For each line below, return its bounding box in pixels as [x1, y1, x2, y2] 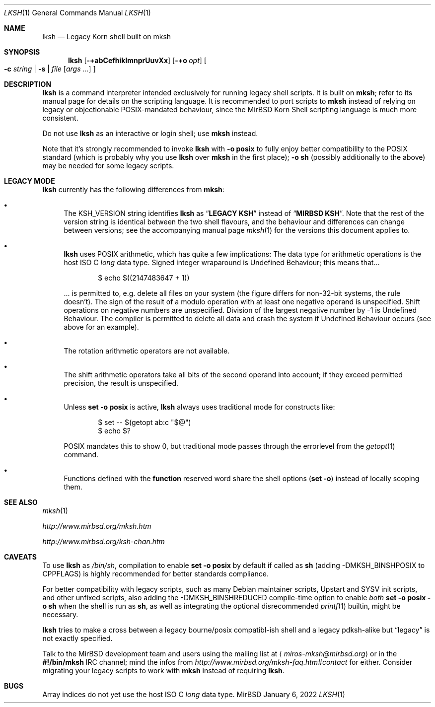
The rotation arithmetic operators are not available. [64, 347, 230, 355]
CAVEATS [4, 553, 37, 561]
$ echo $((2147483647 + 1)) [98, 274, 190, 282]
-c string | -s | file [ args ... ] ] [4, 65, 96, 73]
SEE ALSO [4, 498, 38, 506]
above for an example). [64, 323, 139, 331]
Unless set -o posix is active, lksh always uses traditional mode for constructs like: [64, 403, 335, 411]
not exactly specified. [42, 634, 113, 642]
